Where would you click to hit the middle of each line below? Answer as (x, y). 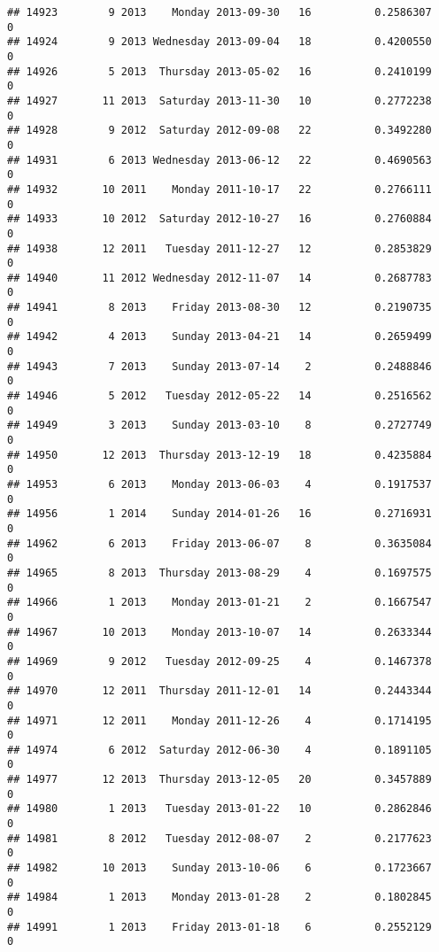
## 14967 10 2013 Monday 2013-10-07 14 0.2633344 (219, 632)
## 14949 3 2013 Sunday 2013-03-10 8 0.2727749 (219, 426)
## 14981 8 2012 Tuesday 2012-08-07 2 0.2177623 (219, 838)
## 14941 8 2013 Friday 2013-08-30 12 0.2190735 (219, 308)
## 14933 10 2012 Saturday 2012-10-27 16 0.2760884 (219, 219)
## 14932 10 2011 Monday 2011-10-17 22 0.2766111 (219, 189)
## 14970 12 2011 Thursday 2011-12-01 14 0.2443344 (219, 691)
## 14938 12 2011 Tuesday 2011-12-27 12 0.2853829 (219, 248)
